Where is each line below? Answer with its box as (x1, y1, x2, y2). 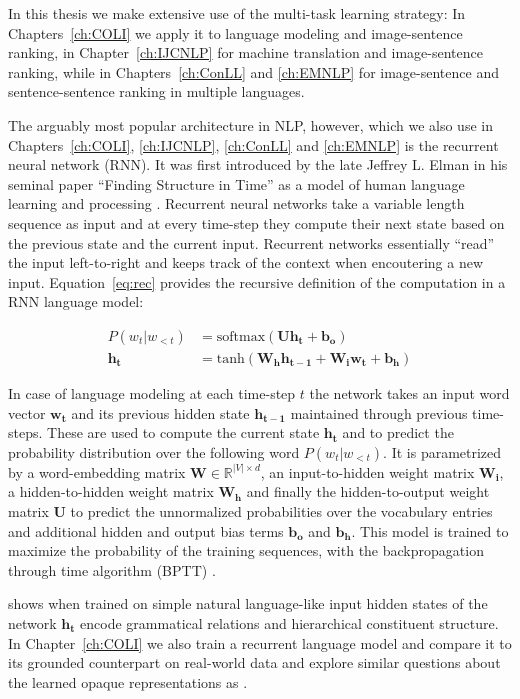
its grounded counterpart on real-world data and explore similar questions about (8, 652, 501, 673)
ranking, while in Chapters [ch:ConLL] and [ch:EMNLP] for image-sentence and (8, 61, 499, 82)
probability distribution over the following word (8, 441, 300, 462)
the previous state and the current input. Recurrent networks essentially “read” (8, 232, 495, 253)
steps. (8, 422, 43, 443)
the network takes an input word (309, 382, 510, 403)
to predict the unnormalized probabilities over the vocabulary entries (70, 500, 493, 521)
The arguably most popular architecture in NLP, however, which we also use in (8, 114, 493, 135)
